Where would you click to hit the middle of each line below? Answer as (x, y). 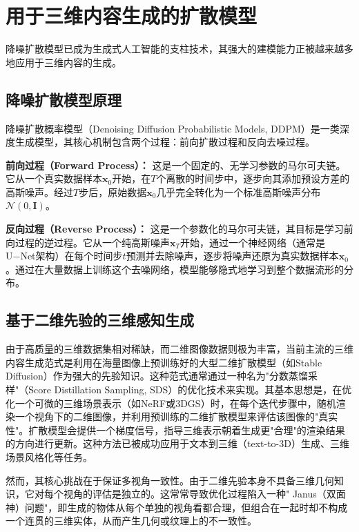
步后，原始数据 (113, 191)
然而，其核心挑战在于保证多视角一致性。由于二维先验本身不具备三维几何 (170, 480)
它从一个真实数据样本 (54, 178)
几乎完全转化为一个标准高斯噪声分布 (239, 191)
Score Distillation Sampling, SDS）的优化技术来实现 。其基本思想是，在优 (190, 390)
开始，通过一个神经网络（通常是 (253, 242)
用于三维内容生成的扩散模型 (132, 16)
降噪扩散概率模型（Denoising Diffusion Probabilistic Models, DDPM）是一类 (173, 128)
